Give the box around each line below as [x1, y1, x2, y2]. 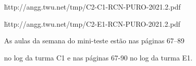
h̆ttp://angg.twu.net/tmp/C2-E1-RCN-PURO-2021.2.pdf [4, 18, 180, 29]
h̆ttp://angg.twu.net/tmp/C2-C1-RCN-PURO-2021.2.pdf [4, 2, 181, 12]
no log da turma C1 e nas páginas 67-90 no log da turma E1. [4, 52, 192, 62]
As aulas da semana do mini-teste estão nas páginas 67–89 [4, 35, 185, 46]
